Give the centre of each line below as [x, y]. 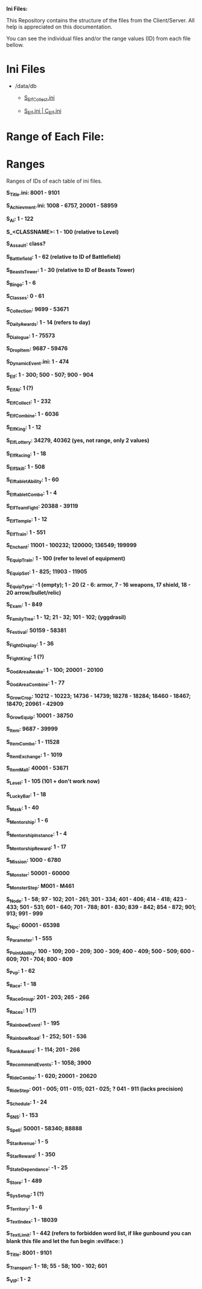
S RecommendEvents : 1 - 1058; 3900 [49, 1063]
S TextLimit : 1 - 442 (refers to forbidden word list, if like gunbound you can [99, 1234]
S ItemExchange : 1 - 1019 [34, 755]
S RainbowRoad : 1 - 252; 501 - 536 [46, 1037]
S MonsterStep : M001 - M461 [40, 887]
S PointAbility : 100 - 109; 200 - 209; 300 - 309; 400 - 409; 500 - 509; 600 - [100, 952]
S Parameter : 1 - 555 [29, 939]
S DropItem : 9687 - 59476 [37, 349]
